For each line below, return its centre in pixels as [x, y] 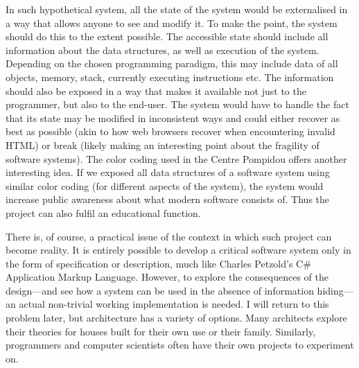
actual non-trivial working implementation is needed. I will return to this [174, 304]
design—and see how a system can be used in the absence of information [160, 290]
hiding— [335, 290]
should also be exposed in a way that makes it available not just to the [156, 90]
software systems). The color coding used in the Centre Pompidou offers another [176, 158]
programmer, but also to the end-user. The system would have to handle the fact [177, 104]
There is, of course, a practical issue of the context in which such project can [169, 236]
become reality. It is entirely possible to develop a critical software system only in [178, 250]
